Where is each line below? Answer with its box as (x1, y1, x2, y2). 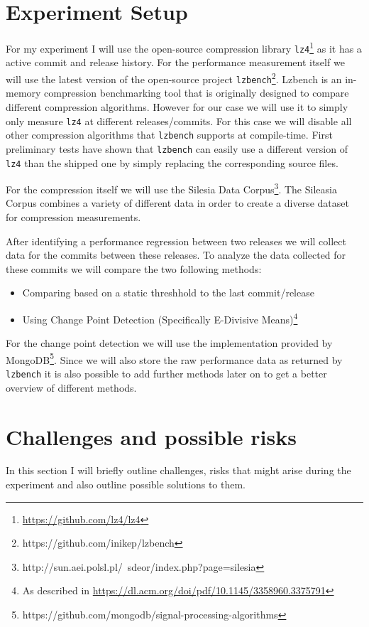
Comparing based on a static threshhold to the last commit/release (22, 285, 314, 300)
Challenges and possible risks (6, 422, 297, 451)
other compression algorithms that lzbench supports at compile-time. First (6, 127, 333, 142)
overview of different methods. (6, 380, 137, 395)
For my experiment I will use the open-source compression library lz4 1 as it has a (6, 39, 362, 55)
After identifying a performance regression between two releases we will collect (6, 233, 346, 248)
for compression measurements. (6, 210, 141, 224)
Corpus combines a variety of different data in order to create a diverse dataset (6, 195, 349, 210)
